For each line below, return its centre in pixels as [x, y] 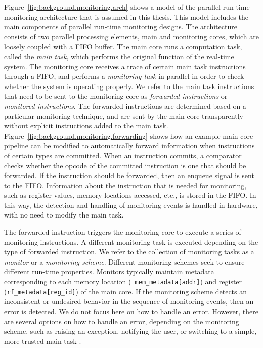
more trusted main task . [43, 341]
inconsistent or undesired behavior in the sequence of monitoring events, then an [129, 301]
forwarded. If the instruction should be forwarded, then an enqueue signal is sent [129, 175]
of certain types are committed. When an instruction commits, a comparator [123, 155]
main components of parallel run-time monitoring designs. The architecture [121, 27]
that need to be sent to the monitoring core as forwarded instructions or [116, 96]
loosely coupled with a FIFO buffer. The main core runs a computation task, [123, 46]
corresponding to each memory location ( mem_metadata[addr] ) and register [123, 281]
